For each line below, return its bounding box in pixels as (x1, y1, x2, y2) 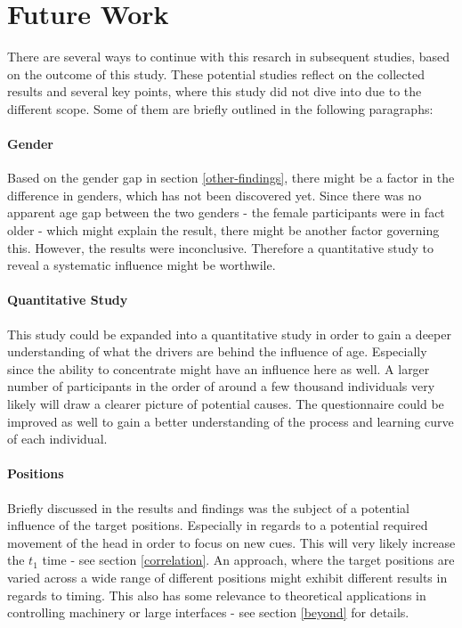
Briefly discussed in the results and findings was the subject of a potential (7, 498, 410, 517)
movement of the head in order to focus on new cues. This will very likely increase (7, 533, 456, 551)
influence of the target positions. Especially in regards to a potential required (7, 516, 428, 534)
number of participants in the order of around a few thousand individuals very (7, 377, 435, 396)
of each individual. (7, 429, 108, 448)
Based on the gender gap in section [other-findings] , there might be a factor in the (7, 168, 455, 187)
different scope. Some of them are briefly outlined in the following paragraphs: (7, 99, 434, 118)
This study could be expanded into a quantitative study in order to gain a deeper (7, 324, 451, 343)
